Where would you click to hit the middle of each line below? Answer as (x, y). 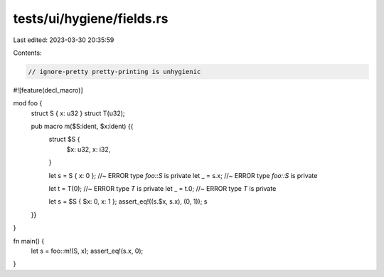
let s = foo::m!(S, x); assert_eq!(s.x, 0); (87, 251)
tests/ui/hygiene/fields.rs (91, 19)
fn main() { (29, 241)
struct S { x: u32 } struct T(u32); (78, 113)
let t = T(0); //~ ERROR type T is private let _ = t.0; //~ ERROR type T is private (162, 189)
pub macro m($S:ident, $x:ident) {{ (82, 126)
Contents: (27, 53)
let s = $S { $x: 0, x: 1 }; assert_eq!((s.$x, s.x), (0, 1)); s (128, 202)
